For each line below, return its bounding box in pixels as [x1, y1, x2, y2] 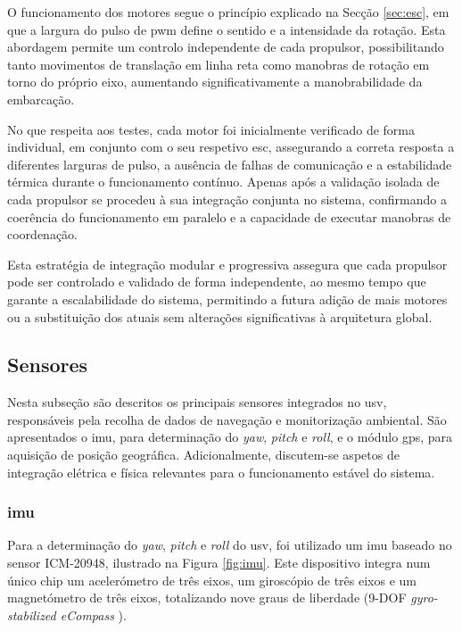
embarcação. [7, 89, 75, 108]
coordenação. [7, 225, 78, 244]
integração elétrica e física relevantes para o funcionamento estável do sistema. [7, 462, 435, 481]
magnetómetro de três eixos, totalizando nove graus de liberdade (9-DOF [7, 588, 407, 607]
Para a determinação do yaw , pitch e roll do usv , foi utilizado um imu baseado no [7, 536, 452, 554]
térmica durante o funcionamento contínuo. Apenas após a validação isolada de [7, 172, 440, 191]
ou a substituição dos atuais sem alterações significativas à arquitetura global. [7, 307, 433, 326]
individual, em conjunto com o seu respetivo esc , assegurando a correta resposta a [7, 137, 455, 156]
